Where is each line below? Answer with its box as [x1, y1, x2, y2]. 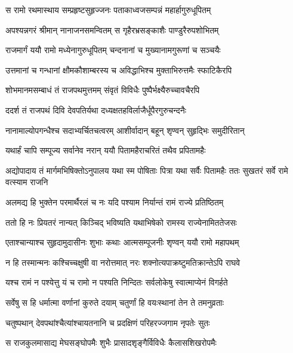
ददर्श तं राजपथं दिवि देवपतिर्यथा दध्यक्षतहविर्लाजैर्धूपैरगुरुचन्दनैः [5, 103, 187, 116]
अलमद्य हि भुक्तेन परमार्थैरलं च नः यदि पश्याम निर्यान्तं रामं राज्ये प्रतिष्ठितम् [5, 195, 224, 208]
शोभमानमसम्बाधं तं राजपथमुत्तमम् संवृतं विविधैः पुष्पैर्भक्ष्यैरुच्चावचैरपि [5, 84, 200, 96]
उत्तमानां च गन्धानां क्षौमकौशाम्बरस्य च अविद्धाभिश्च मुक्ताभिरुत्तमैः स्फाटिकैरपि [5, 63, 232, 76]
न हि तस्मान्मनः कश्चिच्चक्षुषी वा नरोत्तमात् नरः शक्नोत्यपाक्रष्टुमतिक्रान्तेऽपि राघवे [5, 256, 240, 268]
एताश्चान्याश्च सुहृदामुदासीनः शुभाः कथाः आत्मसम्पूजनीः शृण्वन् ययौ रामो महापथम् [5, 236, 239, 248]
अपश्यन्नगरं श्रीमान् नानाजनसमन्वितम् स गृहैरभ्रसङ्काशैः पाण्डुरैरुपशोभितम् [5, 23, 219, 36]
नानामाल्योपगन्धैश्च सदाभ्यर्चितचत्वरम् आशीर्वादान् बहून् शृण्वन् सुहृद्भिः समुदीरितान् [5, 124, 245, 136]
